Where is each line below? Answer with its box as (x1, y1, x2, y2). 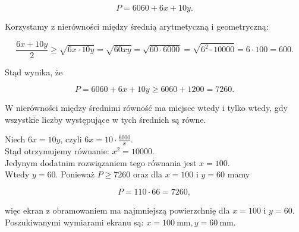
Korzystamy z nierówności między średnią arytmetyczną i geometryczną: (5, 20, 269, 32)
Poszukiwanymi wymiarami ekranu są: (5, 215, 144, 228)
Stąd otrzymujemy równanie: (5, 145, 109, 157)
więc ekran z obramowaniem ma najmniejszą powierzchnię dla (5, 204, 230, 217)
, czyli (60, 133, 82, 145)
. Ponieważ (55, 168, 95, 180)
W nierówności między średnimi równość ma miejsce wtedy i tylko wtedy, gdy (5, 101, 288, 114)
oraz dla (133, 168, 162, 180)
